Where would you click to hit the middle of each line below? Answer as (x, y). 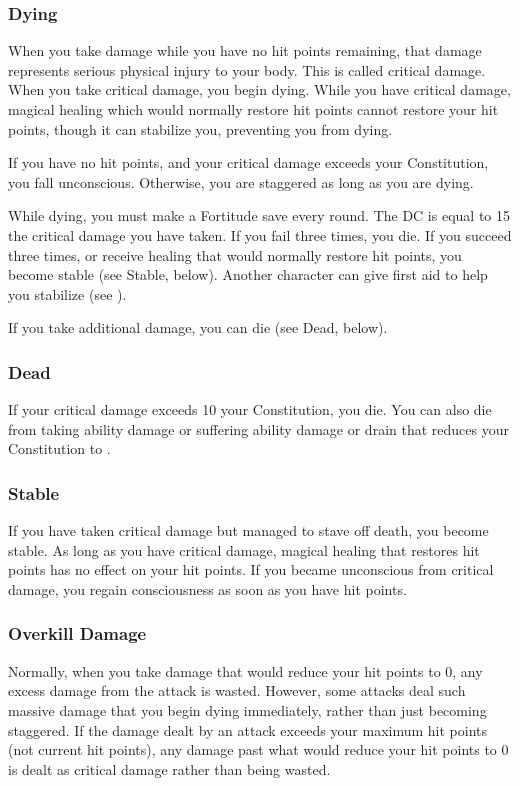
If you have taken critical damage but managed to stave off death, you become (248, 530)
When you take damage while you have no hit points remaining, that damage (245, 50)
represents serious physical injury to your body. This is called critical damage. (247, 69)
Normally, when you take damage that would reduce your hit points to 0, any (245, 670)
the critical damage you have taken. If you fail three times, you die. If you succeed (260, 234)
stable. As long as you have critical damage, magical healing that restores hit (244, 549)
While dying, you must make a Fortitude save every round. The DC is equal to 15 (259, 215)
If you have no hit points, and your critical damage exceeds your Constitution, (248, 162)
